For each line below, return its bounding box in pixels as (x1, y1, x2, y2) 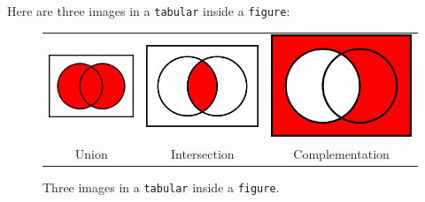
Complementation (293, 145, 390, 163)
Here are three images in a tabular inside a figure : (7, 2, 290, 19)
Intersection (170, 145, 235, 163)
